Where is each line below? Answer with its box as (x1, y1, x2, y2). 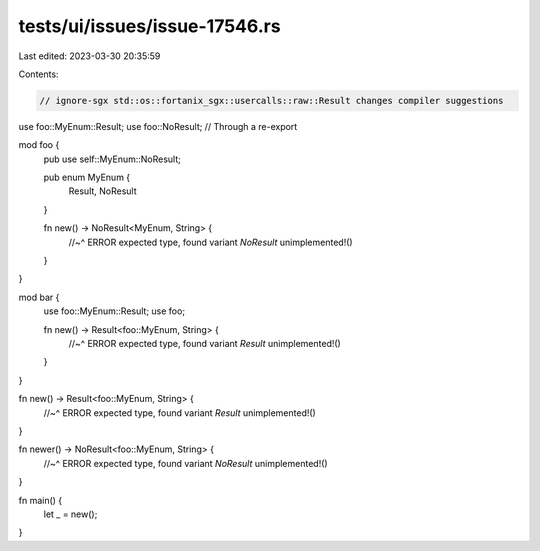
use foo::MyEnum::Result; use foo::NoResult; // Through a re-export (18, 120, 298, 132)
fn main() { (18, 494, 63, 506)
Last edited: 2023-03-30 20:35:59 (18, 50, 161, 62)
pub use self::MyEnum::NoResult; (43, 153, 182, 165)
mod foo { (18, 139, 60, 151)
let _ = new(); (43, 508, 98, 520)
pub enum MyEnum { (43, 171, 131, 184)
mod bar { (18, 291, 60, 303)
